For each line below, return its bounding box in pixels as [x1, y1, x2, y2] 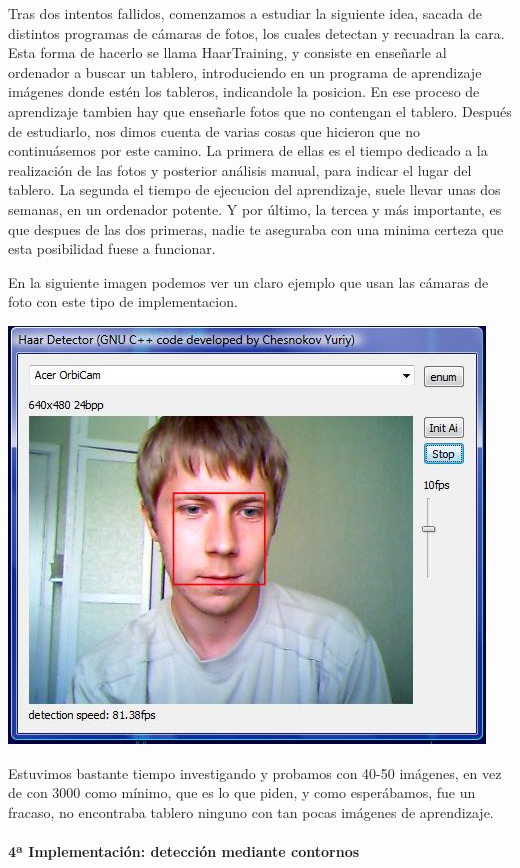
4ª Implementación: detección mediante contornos [8, 840, 360, 861]
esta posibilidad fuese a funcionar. [8, 238, 216, 259]
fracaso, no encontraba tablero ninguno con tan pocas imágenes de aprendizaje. [8, 801, 494, 822]
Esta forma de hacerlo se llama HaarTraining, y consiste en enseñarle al [8, 42, 447, 63]
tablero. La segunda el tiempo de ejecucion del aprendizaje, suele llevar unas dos [8, 179, 501, 200]
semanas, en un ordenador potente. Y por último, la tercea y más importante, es [8, 198, 502, 219]
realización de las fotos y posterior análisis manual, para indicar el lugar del [8, 159, 472, 180]
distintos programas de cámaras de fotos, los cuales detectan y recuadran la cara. [8, 22, 505, 43]
